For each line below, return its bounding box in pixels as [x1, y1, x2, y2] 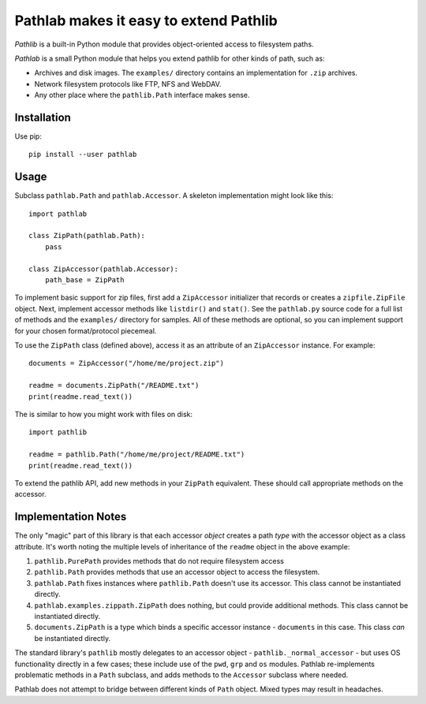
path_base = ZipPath [44, 276, 125, 285]
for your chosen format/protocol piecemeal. [14, 326, 157, 335]
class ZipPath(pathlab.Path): [28, 231, 146, 240]
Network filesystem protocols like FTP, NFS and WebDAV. [34, 79, 222, 88]
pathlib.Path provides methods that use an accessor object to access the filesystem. [34, 568, 320, 577]
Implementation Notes [14, 510, 127, 523]
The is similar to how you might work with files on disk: [14, 409, 193, 419]
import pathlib [28, 428, 88, 437]
